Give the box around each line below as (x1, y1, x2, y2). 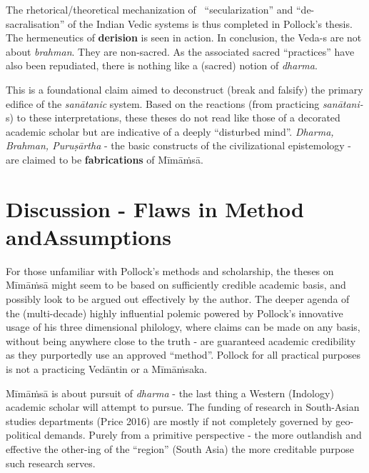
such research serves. (6, 455, 96, 470)
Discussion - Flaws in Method (6, 194, 304, 223)
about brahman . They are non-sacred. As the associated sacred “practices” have (6, 44, 355, 59)
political (6, 427, 41, 442)
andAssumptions (6, 221, 171, 251)
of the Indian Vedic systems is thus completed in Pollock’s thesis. (67, 16, 353, 31)
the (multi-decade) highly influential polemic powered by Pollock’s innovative (6, 305, 343, 320)
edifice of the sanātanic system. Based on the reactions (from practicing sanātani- (6, 96, 363, 111)
